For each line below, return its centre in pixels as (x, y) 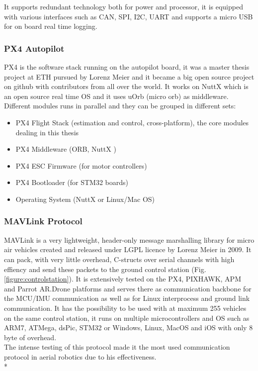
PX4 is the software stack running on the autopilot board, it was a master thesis (127, 67)
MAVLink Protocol (43, 221)
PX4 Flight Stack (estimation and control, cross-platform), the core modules (132, 122)
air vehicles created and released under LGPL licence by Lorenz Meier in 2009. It (128, 249)
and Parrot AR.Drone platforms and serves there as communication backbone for (128, 288)
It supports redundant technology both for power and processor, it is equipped (124, 6)
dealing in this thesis (47, 132)
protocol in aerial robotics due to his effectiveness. (80, 356)
